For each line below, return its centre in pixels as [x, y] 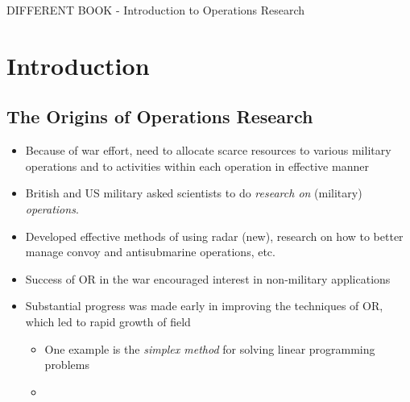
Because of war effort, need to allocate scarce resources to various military [208, 150]
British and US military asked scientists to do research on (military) [194, 193]
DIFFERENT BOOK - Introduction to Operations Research [156, 10]
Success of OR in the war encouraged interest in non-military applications [208, 278]
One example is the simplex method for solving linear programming [210, 348]
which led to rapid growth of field [108, 321]
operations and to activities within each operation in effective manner [197, 166]
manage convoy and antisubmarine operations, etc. [150, 252]
